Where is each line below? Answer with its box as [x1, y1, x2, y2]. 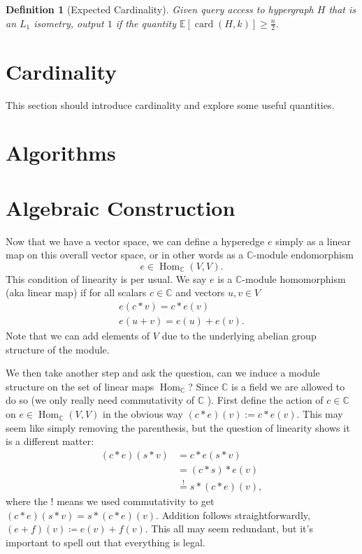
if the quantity [115, 15, 176, 30]
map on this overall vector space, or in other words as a [6, 247, 244, 262]
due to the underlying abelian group [161, 328, 317, 343]
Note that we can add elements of [6, 328, 150, 343]
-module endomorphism [253, 247, 354, 262]
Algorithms [6, 138, 116, 167]
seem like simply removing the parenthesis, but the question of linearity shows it [6, 420, 350, 435]
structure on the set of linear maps [6, 379, 154, 393]
